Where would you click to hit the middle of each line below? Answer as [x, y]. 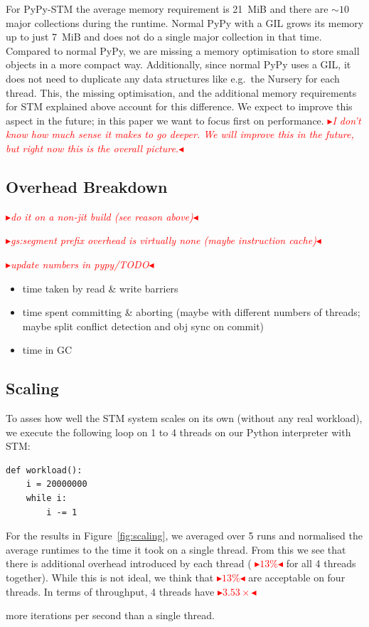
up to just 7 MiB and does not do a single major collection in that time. [164, 37]
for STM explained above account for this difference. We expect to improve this [179, 106]
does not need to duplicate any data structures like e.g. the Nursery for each [173, 78]
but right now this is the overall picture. [92, 148]
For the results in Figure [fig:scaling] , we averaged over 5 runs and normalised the [184, 536]
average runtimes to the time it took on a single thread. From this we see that [176, 549]
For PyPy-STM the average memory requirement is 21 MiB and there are [167, 9]
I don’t [347, 120]
